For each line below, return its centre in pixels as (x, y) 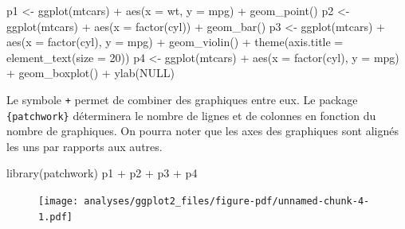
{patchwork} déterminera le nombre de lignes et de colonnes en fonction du (191, 115)
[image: (59, 202)
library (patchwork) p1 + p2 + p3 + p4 (102, 173)
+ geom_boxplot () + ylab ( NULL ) (90, 73)
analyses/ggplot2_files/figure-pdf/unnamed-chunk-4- (227, 202)
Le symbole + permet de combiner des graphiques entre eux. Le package (182, 99)
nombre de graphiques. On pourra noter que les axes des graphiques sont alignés (202, 131)
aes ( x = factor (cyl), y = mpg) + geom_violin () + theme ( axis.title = (175, 42)
